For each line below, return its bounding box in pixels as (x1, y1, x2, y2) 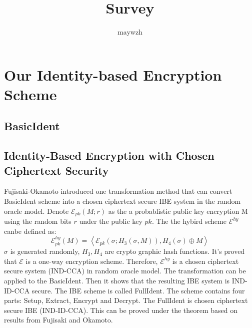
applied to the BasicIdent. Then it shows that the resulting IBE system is (4, 275, 230, 286)
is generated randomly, (10, 246, 80, 256)
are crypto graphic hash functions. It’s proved (104, 246, 245, 256)
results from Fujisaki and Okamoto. (4, 314, 113, 325)
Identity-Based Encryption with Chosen (4, 148, 214, 163)
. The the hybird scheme (151, 216, 226, 226)
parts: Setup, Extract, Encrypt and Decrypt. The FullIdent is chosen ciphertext (4, 295, 248, 305)
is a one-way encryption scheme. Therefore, (25, 255, 158, 266)
